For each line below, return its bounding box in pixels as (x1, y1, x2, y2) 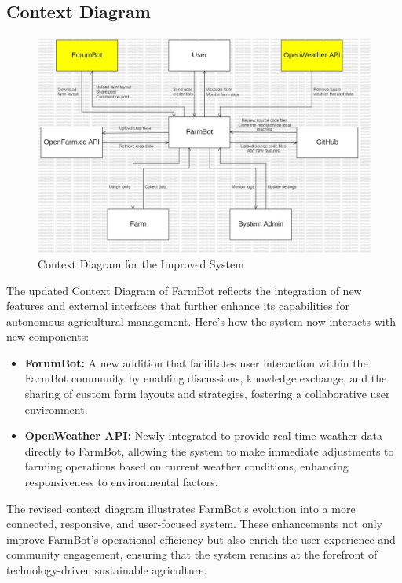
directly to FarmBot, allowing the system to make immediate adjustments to (24, 442, 394, 459)
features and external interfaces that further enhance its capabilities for (6, 297, 349, 314)
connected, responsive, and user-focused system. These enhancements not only (6, 515, 382, 532)
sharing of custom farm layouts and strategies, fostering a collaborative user (24, 386, 390, 402)
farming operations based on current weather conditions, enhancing (24, 458, 349, 474)
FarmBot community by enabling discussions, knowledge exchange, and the (24, 370, 387, 386)
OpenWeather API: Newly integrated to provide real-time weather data (24, 427, 382, 444)
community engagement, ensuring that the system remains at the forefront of (6, 546, 378, 563)
